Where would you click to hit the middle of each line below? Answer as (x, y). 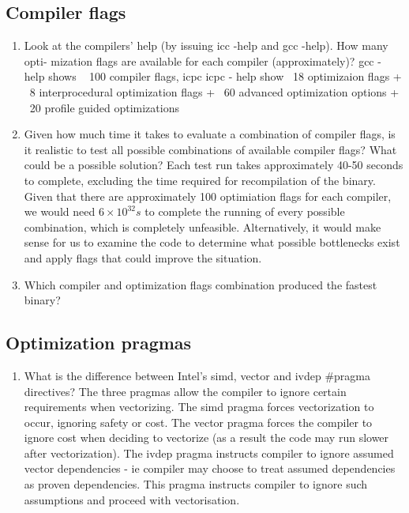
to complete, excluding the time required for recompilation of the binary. (200, 180)
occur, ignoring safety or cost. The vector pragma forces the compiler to (198, 422)
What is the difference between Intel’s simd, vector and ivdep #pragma (197, 375)
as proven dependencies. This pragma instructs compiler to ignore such (196, 484)
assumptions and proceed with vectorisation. (132, 499)
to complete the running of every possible (245, 211)
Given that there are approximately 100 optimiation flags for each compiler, (208, 196)
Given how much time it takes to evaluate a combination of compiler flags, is (210, 134)
